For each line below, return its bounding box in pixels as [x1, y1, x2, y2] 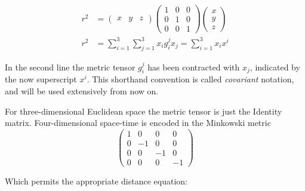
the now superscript [5, 73, 77, 85]
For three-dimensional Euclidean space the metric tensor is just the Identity [5, 104, 282, 117]
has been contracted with [147, 60, 240, 73]
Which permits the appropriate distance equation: [5, 174, 187, 187]
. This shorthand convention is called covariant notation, [87, 73, 294, 85]
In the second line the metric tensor [5, 60, 135, 73]
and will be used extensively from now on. [5, 84, 159, 97]
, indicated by [249, 60, 300, 73]
